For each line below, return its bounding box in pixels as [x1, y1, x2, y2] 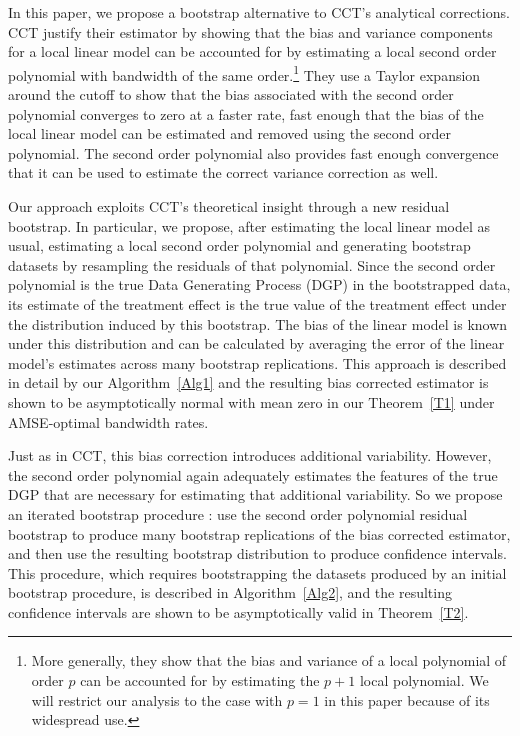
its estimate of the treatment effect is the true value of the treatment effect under [8, 293, 507, 314]
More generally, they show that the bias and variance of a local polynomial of [31, 650, 507, 671]
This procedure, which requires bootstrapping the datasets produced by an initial [8, 562, 507, 583]
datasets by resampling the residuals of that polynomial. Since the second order [8, 254, 496, 275]
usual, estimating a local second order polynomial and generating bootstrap [8, 235, 471, 256]
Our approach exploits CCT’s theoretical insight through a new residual [8, 196, 450, 216]
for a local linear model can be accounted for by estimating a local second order [8, 41, 497, 62]
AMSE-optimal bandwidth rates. [8, 411, 209, 432]
